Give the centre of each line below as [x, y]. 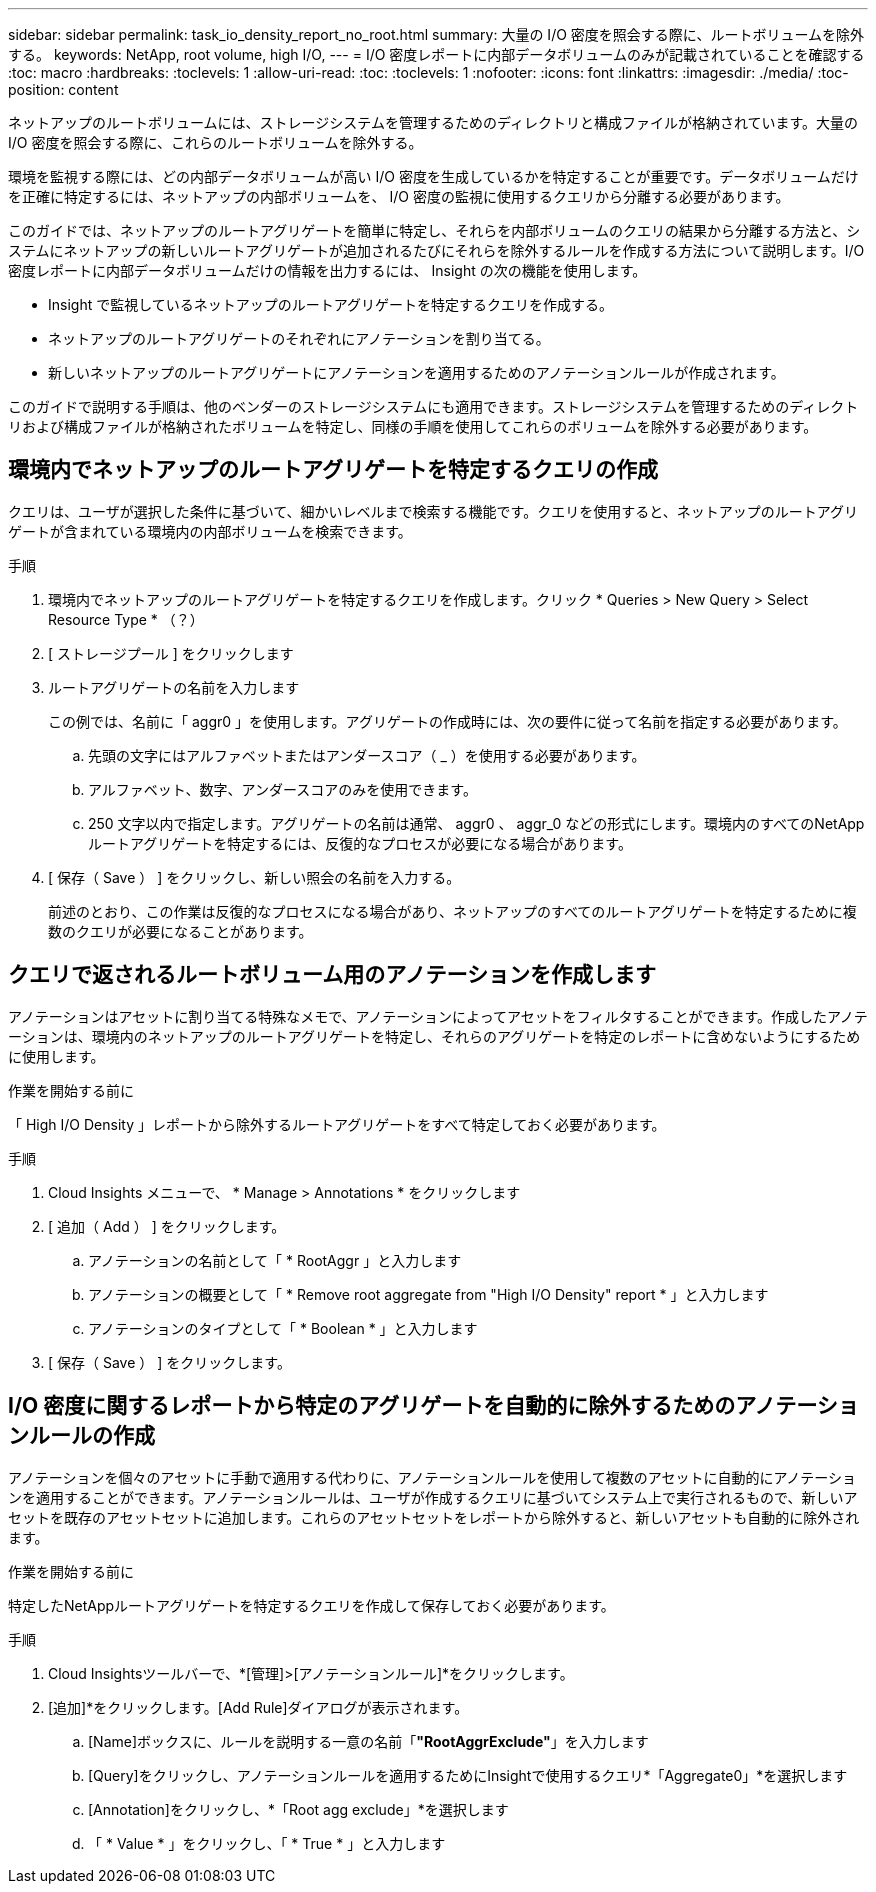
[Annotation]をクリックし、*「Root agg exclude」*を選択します [298, 1809]
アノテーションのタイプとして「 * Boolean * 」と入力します [283, 1328]
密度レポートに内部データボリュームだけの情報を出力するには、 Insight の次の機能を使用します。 [327, 270]
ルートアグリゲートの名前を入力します [174, 687]
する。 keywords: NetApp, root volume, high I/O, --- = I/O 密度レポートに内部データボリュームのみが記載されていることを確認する [436, 54]
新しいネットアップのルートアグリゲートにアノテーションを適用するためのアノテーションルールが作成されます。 [416, 372]
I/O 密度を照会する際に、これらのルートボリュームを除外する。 [215, 142]
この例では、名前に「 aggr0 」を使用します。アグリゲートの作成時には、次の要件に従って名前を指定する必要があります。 [447, 721]
